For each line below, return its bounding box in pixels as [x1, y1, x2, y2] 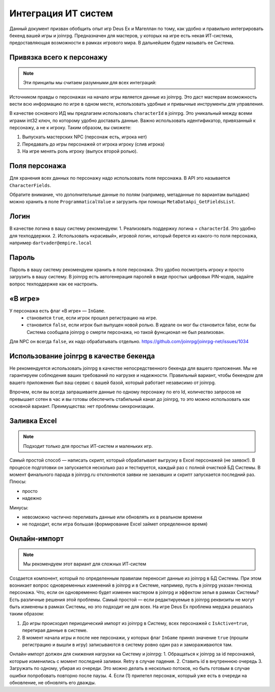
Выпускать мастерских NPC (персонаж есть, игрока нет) [22, 134, 147, 140]
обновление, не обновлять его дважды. [9, 680, 96, 685]
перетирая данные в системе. [22, 627, 88, 633]
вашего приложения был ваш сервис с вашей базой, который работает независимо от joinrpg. [9, 379, 216, 386]
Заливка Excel [9, 416, 57, 425]
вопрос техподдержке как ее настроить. [9, 281, 98, 287]
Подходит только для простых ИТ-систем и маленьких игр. [23, 443, 153, 449]
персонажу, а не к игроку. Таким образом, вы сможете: [9, 125, 132, 131]
